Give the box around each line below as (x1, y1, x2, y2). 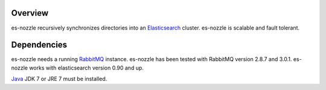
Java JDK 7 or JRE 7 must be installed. (11, 76, 107, 83)
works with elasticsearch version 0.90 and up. (29, 64, 144, 71)
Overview (11, 8, 49, 18)
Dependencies (11, 40, 68, 50)
